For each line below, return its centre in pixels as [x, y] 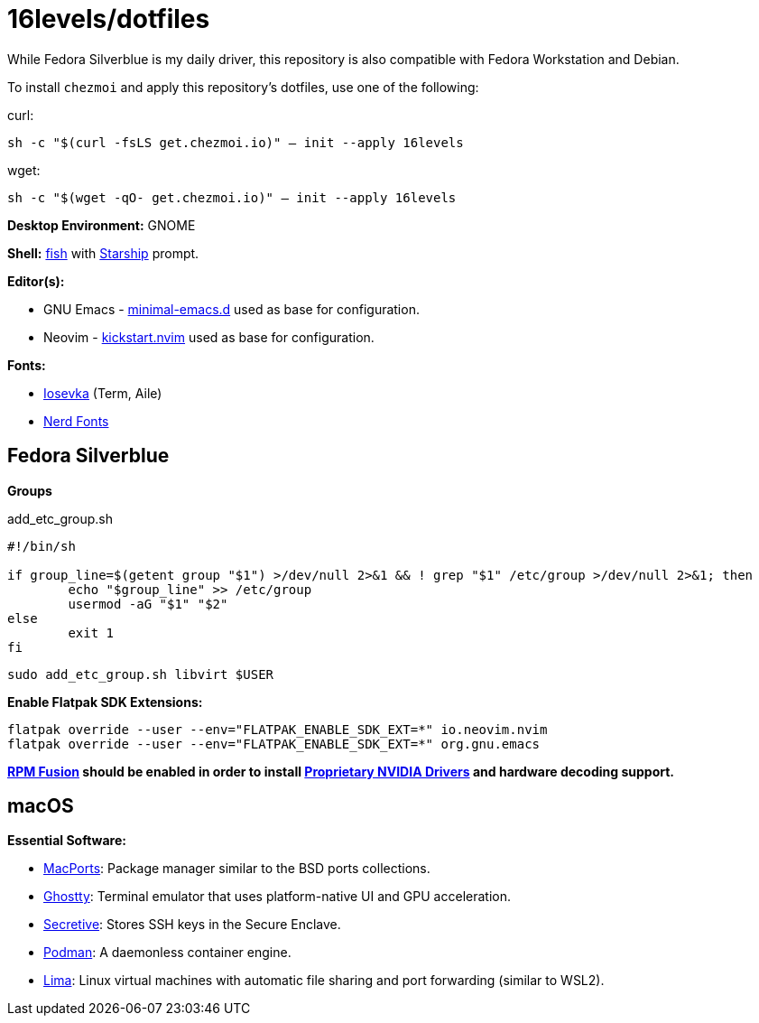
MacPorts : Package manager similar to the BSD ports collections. [237, 869]
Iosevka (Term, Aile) [103, 393]
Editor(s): [36, 281]
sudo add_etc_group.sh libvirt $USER [141, 674]
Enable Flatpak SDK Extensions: [105, 702]
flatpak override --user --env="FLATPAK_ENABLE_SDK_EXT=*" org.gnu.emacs [274, 744]
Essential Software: [67, 841]
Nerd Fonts [76, 421]
